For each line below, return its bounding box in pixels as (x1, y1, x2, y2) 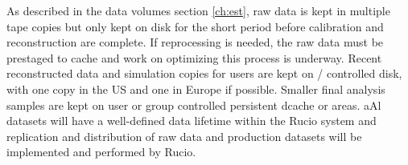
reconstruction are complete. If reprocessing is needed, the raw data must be (6, 34, 384, 50)
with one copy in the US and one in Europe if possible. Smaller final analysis (6, 80, 385, 97)
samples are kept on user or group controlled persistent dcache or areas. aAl (6, 96, 381, 113)
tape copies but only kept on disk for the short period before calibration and (6, 18, 384, 34)
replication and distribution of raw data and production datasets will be (6, 127, 362, 144)
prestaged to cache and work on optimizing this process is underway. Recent (6, 49, 382, 66)
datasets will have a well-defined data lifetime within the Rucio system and (6, 112, 377, 129)
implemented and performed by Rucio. (6, 143, 196, 160)
